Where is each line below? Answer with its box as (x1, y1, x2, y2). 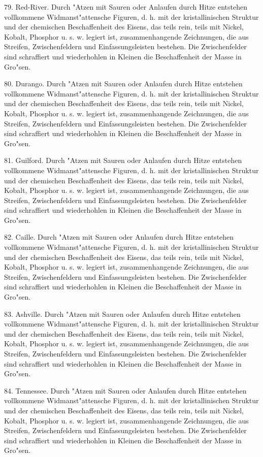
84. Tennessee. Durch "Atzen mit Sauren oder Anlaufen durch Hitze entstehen (4, 385, 247, 396)
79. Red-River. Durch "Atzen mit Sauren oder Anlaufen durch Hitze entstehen (4, 2, 247, 12)
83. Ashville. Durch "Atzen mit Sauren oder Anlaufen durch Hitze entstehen (4, 308, 241, 319)
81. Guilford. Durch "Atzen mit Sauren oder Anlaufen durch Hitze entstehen (4, 155, 242, 166)
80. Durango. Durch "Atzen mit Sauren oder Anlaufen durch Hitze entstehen (4, 78, 243, 89)
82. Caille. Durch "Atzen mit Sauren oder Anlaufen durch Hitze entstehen (4, 232, 234, 242)
